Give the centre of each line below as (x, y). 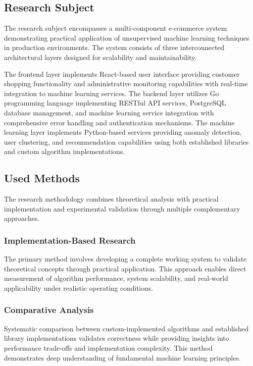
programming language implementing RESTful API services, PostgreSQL (115, 103)
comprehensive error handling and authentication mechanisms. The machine (119, 122)
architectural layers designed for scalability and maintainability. (100, 57)
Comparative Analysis (49, 310)
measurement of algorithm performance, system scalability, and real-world (116, 278)
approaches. (22, 218)
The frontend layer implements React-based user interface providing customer (122, 74)
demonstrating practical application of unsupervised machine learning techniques (127, 37)
